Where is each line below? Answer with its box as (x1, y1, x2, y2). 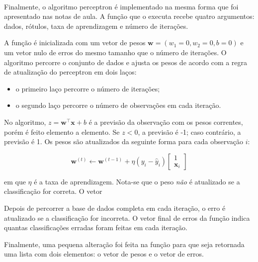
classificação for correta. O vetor (4, 186, 102, 196)
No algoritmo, (4, 116, 46, 127)
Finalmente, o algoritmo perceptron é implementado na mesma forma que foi (4, 1, 239, 11)
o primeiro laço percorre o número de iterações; (15, 83, 160, 93)
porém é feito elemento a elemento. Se (4, 126, 120, 137)
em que (4, 176, 26, 186)
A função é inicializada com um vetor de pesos (4, 37, 146, 48)
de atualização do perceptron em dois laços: (4, 67, 137, 77)
